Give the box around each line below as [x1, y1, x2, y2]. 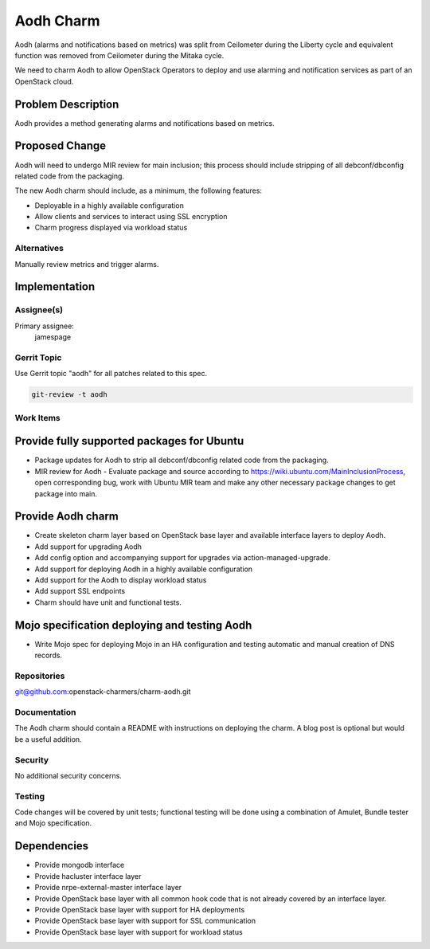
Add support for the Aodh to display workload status [34, 575, 207, 585]
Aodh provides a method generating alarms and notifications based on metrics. [14, 118, 275, 127]
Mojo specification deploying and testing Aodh [14, 618, 252, 632]
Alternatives [14, 243, 64, 254]
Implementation [14, 280, 96, 294]
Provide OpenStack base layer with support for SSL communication [34, 916, 256, 926]
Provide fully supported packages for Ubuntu [14, 434, 244, 448]
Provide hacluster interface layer [34, 871, 142, 880]
